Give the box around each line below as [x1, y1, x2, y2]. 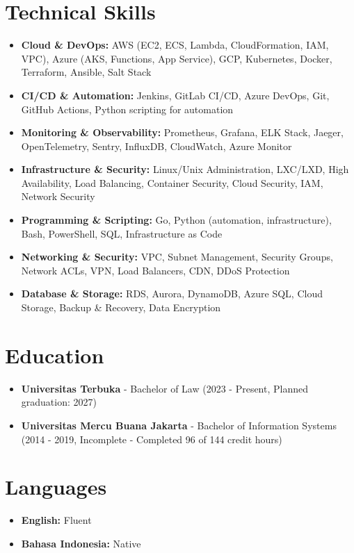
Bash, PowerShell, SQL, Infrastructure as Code [21, 226, 223, 240]
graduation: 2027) [21, 395, 97, 409]
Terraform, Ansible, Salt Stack [21, 65, 152, 79]
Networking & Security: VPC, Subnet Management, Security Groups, [21, 249, 333, 264]
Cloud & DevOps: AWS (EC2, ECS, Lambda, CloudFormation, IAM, [21, 38, 329, 52]
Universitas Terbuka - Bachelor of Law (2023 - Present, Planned [21, 381, 308, 395]
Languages [5, 472, 107, 501]
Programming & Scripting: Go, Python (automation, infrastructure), [21, 213, 332, 227]
